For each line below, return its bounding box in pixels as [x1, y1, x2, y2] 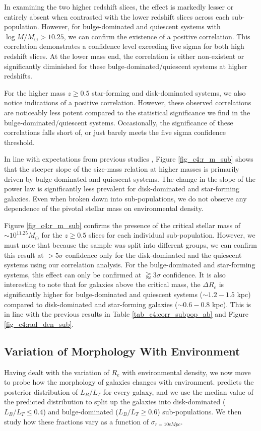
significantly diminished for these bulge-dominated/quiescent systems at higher [4, 60, 247, 71]
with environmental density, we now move [122, 367, 251, 377]
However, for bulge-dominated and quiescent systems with [41, 21, 221, 32]
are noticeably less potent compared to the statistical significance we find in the [4, 107, 250, 117]
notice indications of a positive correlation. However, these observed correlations [4, 97, 251, 108]
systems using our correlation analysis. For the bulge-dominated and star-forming [4, 259, 255, 270]
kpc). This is [212, 299, 251, 309]
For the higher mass [4, 87, 66, 98]
